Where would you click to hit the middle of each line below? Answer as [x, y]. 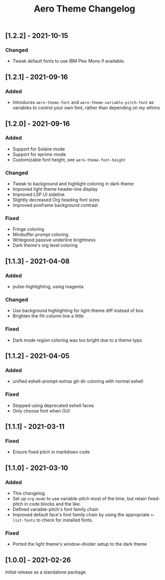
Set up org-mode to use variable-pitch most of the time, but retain [79, 499]
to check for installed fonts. [65, 520]
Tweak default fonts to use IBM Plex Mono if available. [69, 61]
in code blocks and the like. [53, 504]
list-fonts [24, 520]
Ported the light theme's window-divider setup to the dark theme [80, 544]
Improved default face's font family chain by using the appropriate [81, 515]
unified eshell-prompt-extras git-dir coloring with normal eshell [78, 381]
